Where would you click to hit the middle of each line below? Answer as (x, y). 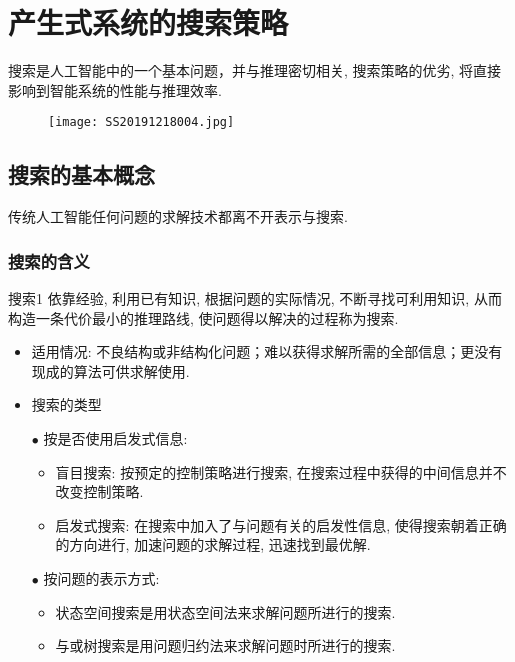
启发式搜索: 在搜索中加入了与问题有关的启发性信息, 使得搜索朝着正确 (281, 524)
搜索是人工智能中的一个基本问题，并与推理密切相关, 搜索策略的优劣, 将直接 (255, 70)
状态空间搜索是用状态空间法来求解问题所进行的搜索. (225, 611)
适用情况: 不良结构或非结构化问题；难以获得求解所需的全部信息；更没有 (267, 351)
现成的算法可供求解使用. (110, 370)
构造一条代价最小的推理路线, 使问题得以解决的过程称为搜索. (203, 317)
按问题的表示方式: (101, 577)
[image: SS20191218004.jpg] (141, 122)
